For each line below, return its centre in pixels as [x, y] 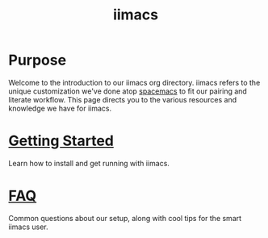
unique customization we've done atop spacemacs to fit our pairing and [128, 91]
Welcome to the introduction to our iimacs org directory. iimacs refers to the [134, 82]
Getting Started [61, 141]
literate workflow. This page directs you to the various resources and [123, 99]
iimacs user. [28, 227]
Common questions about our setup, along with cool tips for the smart [125, 218]
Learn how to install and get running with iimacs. [89, 163]
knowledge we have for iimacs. [60, 108]
